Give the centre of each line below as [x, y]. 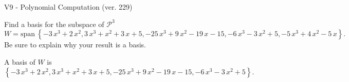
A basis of [20, 61]
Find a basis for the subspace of [54, 24]
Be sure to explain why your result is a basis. [75, 45]
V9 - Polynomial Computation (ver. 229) [68, 7]
